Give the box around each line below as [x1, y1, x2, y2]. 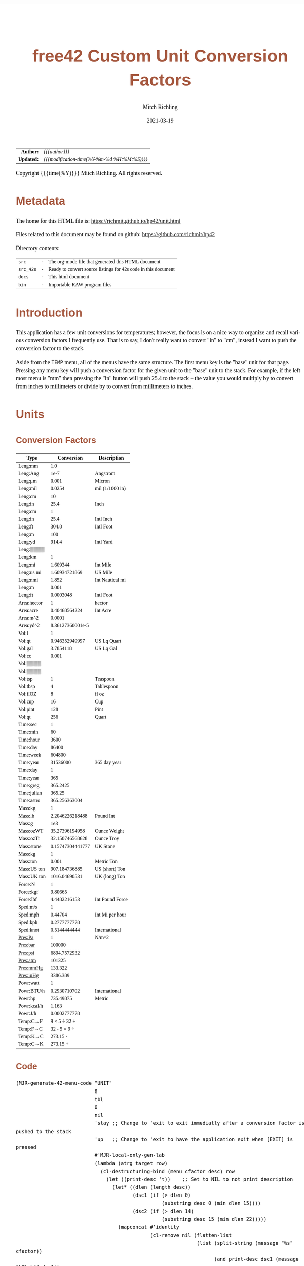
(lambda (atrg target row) [94, 1160, 168, 1167]
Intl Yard [94, 539, 113, 545]
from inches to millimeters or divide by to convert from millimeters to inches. [16, 383, 193, 390]
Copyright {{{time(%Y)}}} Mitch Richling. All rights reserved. [16, 169, 162, 177]
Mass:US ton [18, 866, 45, 872]
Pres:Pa [18, 934, 34, 941]
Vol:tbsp [18, 683, 35, 690]
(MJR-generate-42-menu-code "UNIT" [16, 1080, 112, 1087]
